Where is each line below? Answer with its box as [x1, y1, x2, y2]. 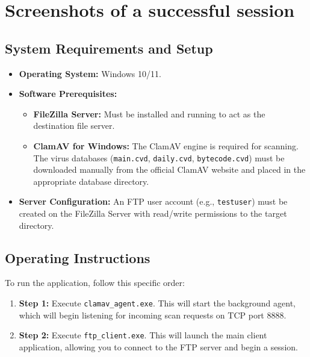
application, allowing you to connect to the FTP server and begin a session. [19, 340, 298, 353]
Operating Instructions [5, 248, 150, 267]
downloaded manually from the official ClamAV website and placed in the [33, 163, 306, 176]
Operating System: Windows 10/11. [19, 67, 161, 79]
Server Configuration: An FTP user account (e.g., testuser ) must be [19, 195, 288, 208]
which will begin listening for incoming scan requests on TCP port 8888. [19, 308, 287, 321]
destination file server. [33, 119, 115, 132]
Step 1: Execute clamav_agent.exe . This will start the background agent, [19, 297, 296, 309]
